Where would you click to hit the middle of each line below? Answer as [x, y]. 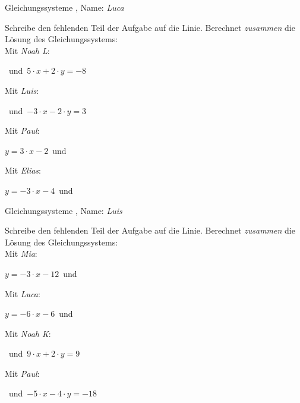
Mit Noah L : [27, 50]
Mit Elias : [23, 170]
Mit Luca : [23, 293]
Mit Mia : [21, 254]
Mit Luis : [22, 90]
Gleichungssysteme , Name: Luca [64, 7]
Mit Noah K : [28, 333]
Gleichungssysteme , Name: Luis [64, 210]
